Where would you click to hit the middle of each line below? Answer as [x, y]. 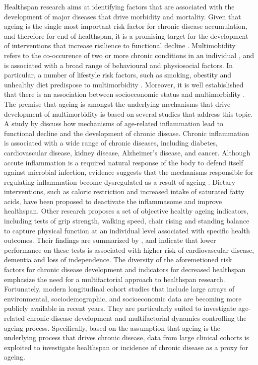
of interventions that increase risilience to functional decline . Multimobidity [120, 45]
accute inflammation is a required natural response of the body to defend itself [124, 162]
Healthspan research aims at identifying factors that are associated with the [119, 6]
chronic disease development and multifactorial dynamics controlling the [137, 318]
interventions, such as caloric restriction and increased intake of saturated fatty [124, 191]
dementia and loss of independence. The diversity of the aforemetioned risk [118, 259]
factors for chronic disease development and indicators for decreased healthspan [125, 269]
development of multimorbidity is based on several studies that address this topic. [129, 113]
